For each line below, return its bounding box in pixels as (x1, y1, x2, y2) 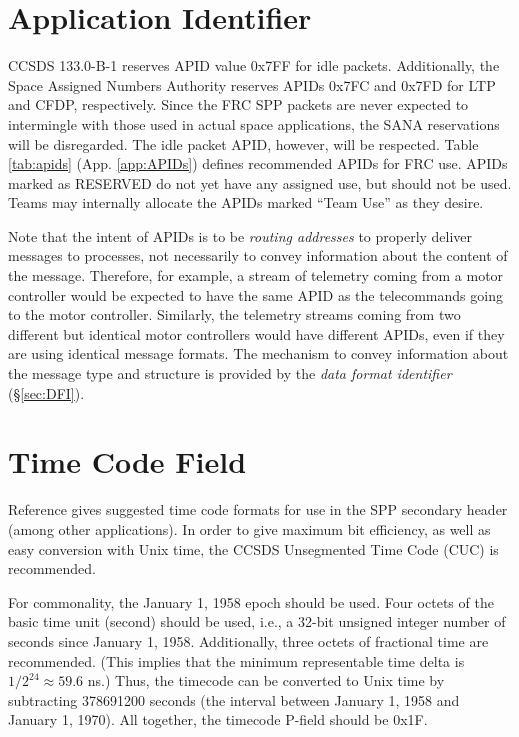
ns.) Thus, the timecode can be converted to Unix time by (87, 670, 445, 691)
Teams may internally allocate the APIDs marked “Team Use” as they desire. (8, 192, 484, 213)
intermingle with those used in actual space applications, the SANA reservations (8, 113, 500, 134)
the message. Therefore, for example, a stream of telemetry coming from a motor (8, 265, 504, 286)
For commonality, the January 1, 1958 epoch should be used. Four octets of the (8, 591, 494, 612)
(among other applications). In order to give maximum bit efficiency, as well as (8, 518, 491, 539)
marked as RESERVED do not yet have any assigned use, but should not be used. (8, 172, 512, 193)
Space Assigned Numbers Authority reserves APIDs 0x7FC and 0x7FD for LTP (8, 74, 496, 95)
